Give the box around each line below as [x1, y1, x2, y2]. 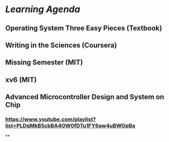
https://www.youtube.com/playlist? [5, 116, 96, 123]
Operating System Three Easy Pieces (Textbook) [5, 24, 162, 32]
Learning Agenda [5, 4, 80, 15]
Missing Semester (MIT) [5, 58, 83, 67]
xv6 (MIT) [5, 75, 37, 84]
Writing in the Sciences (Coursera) [5, 41, 117, 49]
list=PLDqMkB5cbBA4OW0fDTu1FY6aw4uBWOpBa [5, 122, 136, 129]
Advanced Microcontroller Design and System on [5, 93, 164, 101]
